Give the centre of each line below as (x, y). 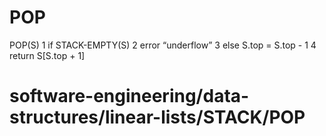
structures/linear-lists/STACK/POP (157, 117)
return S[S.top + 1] (47, 55)
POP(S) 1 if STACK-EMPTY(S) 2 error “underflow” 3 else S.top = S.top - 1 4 (163, 45)
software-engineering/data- (129, 96)
